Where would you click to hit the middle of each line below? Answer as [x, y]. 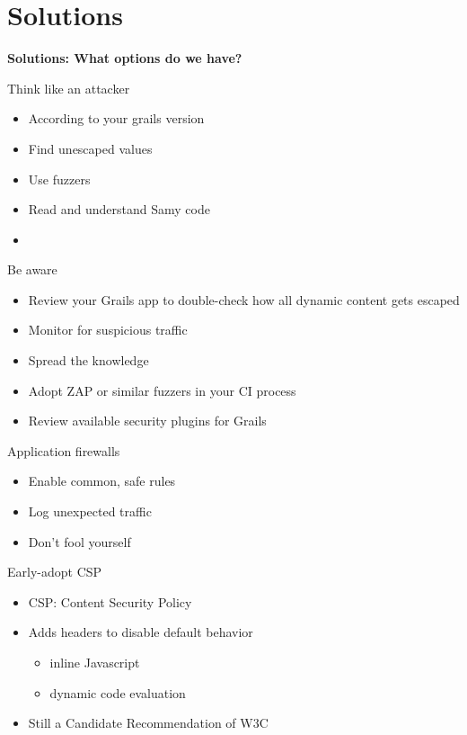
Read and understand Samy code [119, 209]
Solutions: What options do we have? [125, 58]
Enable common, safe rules [102, 481]
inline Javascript [95, 662]
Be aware [32, 269]
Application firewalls [64, 450]
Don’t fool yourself [79, 541]
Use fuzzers [59, 179]
